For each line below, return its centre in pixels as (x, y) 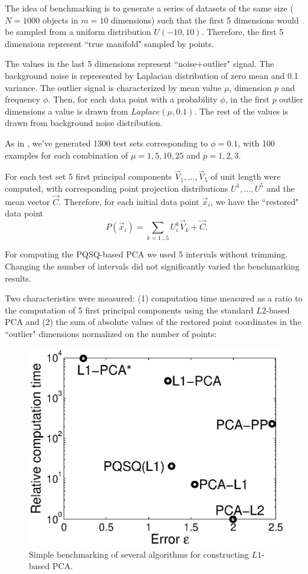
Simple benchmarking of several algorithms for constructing (139, 554)
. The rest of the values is (241, 111)
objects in (60, 20)
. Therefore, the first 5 (243, 32)
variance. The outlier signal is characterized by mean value (113, 87)
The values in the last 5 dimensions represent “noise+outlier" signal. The (140, 64)
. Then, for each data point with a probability (133, 99)
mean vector (27, 201)
